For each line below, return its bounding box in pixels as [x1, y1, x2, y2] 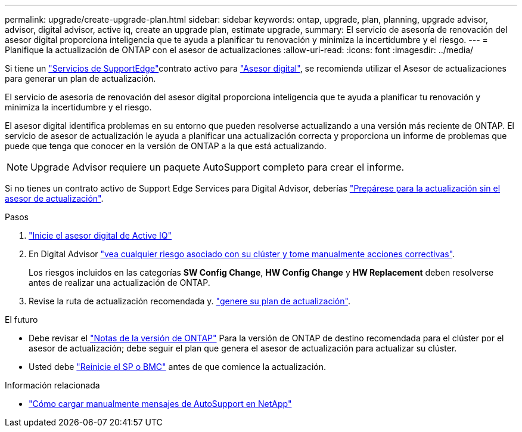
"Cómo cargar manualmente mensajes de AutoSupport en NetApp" [29, 399, 292, 409]
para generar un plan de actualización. [5, 73, 156, 84]
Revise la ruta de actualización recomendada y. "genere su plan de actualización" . [29, 296, 350, 306]
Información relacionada [5, 380, 100, 390]
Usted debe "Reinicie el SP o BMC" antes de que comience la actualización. [29, 362, 327, 372]
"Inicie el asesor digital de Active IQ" [29, 230, 172, 240]
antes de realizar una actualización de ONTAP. [29, 277, 210, 288]
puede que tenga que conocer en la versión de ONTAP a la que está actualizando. [5, 141, 327, 151]
